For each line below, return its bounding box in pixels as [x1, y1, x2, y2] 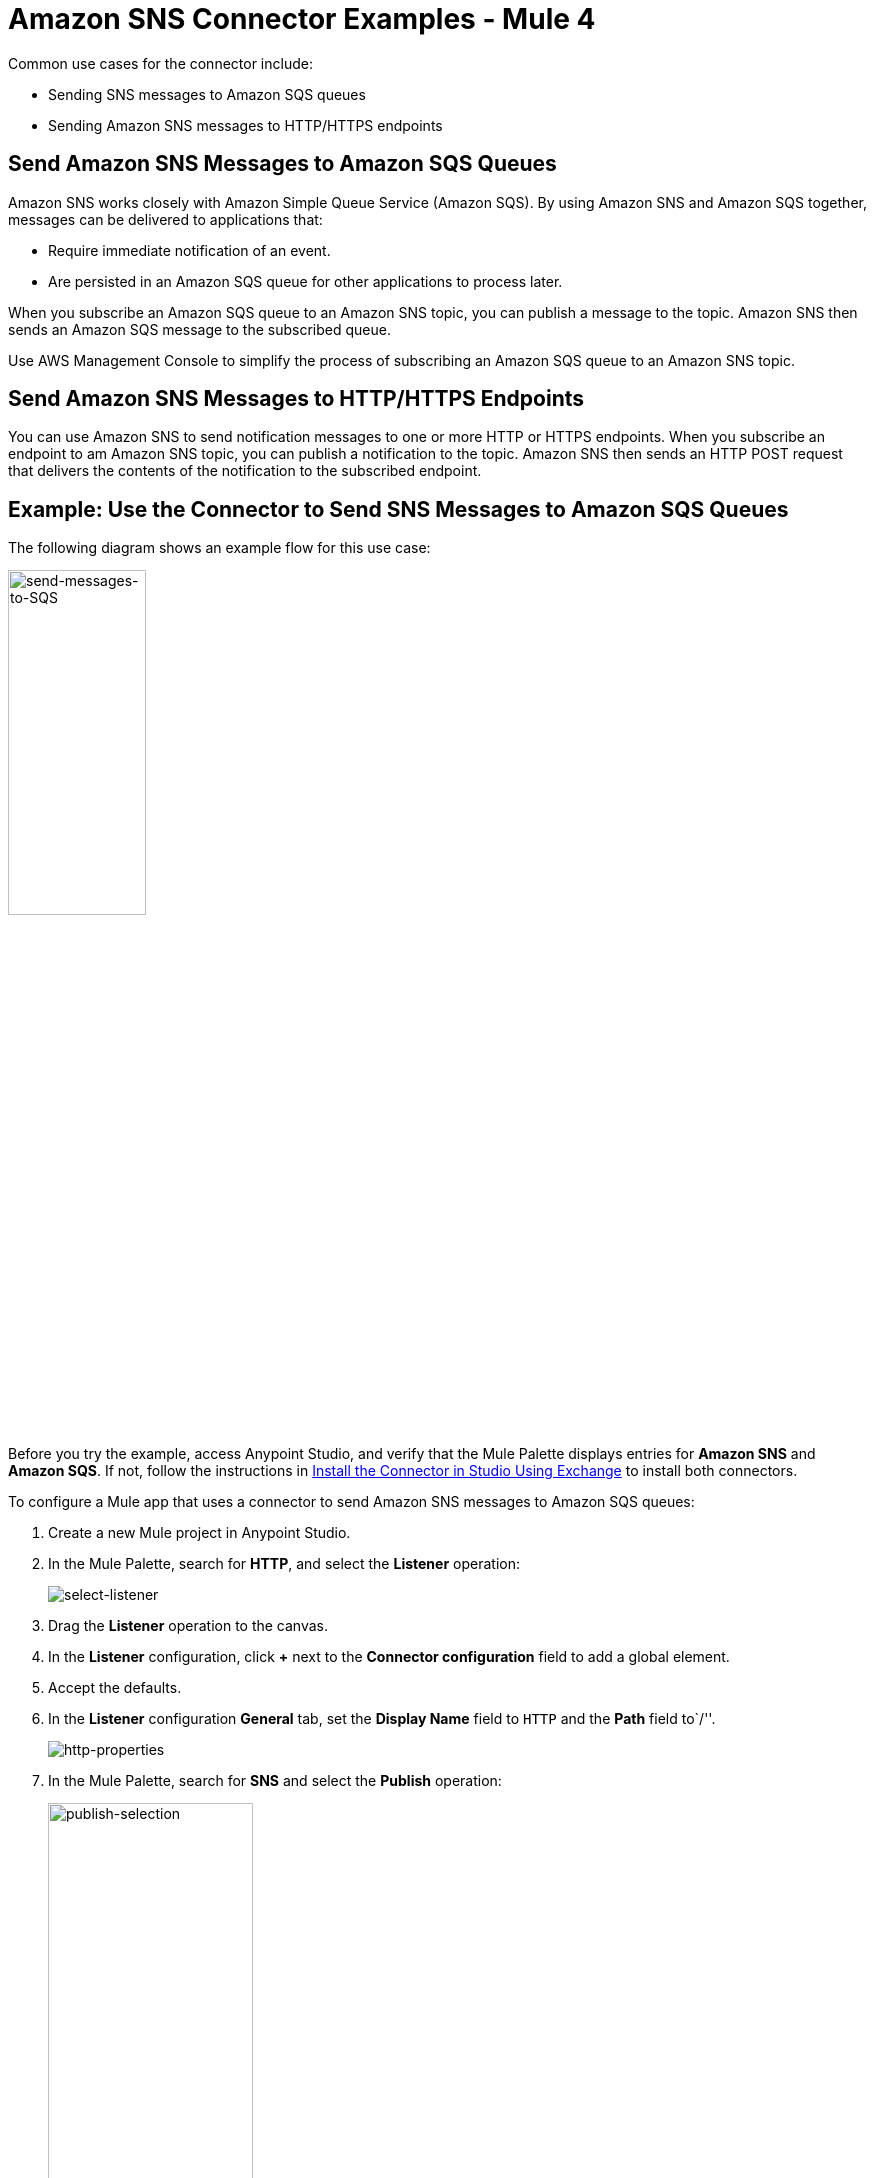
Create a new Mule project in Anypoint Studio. [48, 1524, 351, 1542]
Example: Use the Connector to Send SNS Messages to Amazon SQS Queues [8, 496, 789, 522]
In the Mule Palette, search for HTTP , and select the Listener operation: [48, 1555, 520, 1573]
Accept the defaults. [48, 1679, 182, 1697]
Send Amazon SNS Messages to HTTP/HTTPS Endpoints [8, 386, 585, 412]
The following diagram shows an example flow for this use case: [8, 539, 431, 557]
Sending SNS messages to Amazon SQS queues [48, 85, 366, 103]
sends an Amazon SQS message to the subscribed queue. [8, 320, 391, 338]
